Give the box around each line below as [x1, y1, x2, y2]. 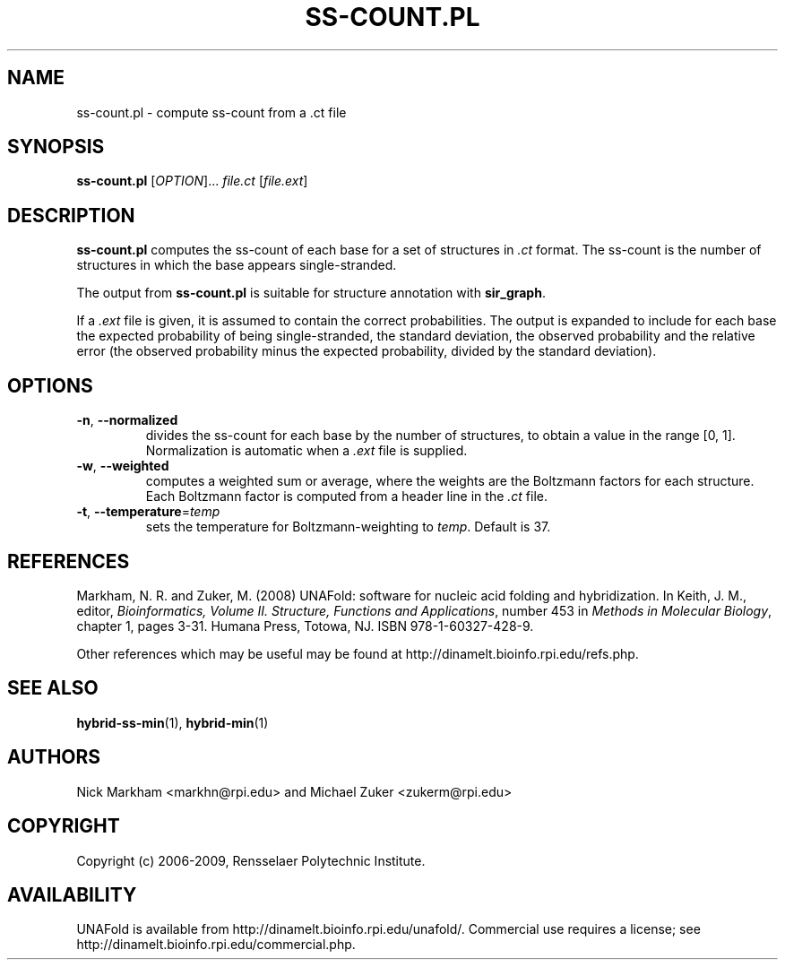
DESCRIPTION [7, 203, 135, 227]
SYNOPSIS [7, 135, 105, 159]
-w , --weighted [76, 458, 169, 474]
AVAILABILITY [7, 883, 137, 906]
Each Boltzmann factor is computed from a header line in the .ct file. [145, 488, 548, 505]
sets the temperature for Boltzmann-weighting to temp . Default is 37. [145, 519, 551, 535]
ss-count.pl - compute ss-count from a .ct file [76, 104, 347, 120]
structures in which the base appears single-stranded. [76, 257, 397, 273]
